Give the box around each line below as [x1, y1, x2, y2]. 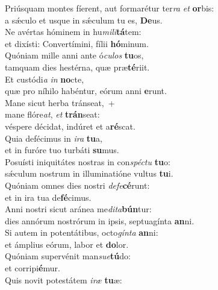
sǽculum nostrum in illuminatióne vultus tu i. [5, 167, 173, 180]
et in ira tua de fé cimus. [5, 191, 92, 203]
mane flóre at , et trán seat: [5, 108, 100, 121]
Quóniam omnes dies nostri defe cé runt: [5, 178, 150, 191]
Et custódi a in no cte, [5, 72, 84, 85]
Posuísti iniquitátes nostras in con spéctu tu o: [5, 155, 170, 168]
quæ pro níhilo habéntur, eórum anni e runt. [5, 84, 167, 97]
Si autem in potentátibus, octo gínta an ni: [5, 226, 158, 239]
